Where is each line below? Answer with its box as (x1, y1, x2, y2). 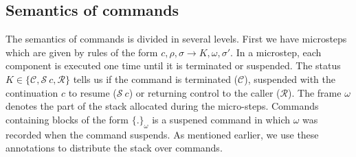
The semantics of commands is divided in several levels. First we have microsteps (5, 32, 347, 46)
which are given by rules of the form (5, 45, 158, 59)
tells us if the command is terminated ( (73, 71, 238, 86)
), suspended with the (244, 71, 335, 86)
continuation (5, 85, 58, 99)
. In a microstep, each (230, 45, 322, 59)
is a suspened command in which (152, 112, 291, 126)
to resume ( (68, 85, 117, 99)
